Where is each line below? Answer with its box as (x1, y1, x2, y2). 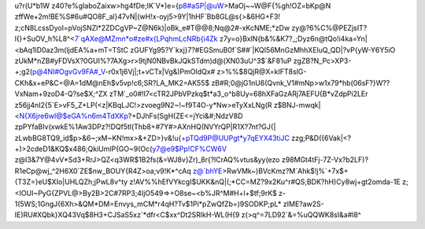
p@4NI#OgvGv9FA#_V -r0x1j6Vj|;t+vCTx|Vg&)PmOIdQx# (31, 67, 216, 76)
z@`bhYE (193, 166, 223, 175)
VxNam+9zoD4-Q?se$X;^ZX (14, 89, 108, 98)
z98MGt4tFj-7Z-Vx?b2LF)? (281, 155, 369, 164)
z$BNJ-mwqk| (273, 100, 321, 109)
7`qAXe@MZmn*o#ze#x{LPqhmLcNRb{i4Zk (74, 34, 218, 43)
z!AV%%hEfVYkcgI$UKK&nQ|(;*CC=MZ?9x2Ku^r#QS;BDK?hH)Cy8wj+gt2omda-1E (129, 177, 401, 187)
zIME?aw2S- (283, 199, 324, 209)
